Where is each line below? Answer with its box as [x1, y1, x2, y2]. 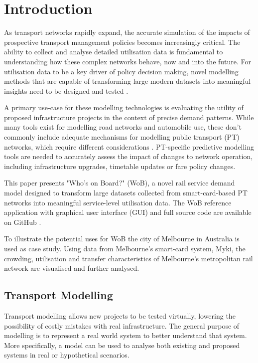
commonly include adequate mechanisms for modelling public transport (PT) [4, 132, 240, 142]
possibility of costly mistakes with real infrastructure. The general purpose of [4, 320, 240, 331]
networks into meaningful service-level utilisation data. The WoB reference [4, 197, 232, 207]
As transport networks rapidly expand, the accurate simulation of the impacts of [4, 27, 250, 37]
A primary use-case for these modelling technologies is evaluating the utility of [4, 102, 244, 113]
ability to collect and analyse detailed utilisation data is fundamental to [4, 46, 223, 57]
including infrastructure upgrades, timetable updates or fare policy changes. [4, 161, 236, 171]
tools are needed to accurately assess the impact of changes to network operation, [4, 151, 253, 162]
